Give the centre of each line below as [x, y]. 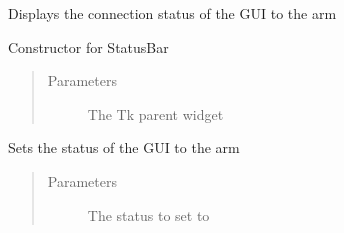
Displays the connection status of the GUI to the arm [172, 13]
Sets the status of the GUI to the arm [124, 147]
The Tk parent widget [155, 113]
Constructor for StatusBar [88, 46]
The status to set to [148, 214]
